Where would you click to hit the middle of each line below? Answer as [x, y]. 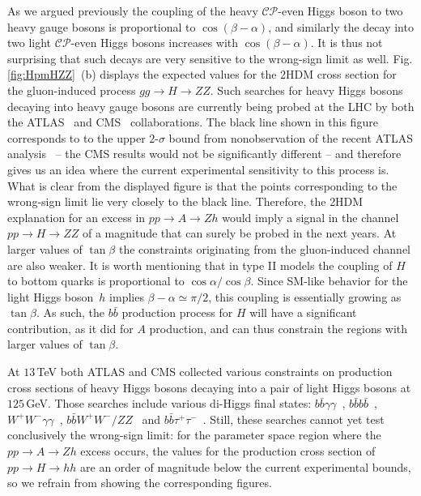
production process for [177, 312]
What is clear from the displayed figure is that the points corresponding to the [202, 185]
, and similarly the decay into [341, 26]
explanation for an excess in [77, 217]
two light [30, 43]
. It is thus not [347, 43]
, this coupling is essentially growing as [305, 296]
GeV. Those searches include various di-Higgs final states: [169, 403]
